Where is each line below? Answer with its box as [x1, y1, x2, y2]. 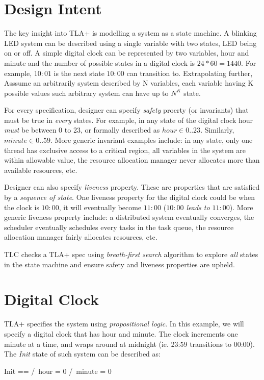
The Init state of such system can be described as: [4, 348, 161, 359]
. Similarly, [200, 124, 234, 135]
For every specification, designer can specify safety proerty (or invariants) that [4, 105, 249, 115]
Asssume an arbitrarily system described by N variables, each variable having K [4, 78, 254, 88]
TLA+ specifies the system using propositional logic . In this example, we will [4, 318, 244, 329]
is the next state [54, 67, 104, 78]
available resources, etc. [4, 164, 77, 175]
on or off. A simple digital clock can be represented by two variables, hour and [4, 47, 249, 58]
